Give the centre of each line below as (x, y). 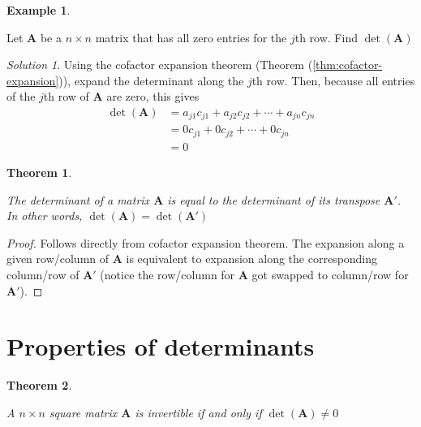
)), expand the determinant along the (151, 80)
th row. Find (326, 37)
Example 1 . (39, 10)
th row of (66, 96)
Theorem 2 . (39, 385)
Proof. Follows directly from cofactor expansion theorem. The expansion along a (206, 242)
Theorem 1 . (39, 172)
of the (21, 96)
